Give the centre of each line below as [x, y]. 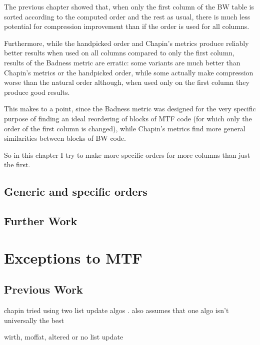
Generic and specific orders [76, 191]
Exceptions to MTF [73, 257]
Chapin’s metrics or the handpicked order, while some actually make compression [129, 72]
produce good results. [37, 92]
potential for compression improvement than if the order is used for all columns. [127, 26]
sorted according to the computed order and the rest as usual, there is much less [127, 16]
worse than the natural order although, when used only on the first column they [127, 82]
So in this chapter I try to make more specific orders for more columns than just [127, 155]
